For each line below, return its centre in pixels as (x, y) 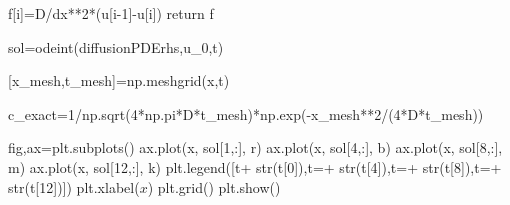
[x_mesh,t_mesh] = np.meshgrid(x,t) (119, 80)
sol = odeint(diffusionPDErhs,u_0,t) (116, 46)
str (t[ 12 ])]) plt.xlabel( (74, 186)
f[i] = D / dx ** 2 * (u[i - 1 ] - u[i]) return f (111, 13)
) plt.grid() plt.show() (214, 186)
